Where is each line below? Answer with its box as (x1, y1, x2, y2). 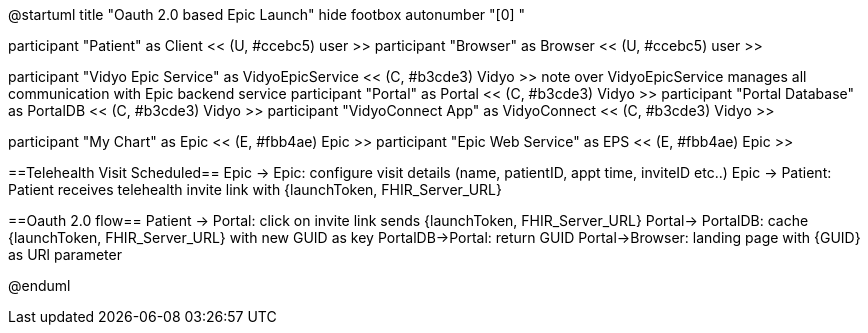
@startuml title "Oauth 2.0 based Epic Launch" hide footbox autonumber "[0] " (8, 6, 526, 23)
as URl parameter (8, 246, 122, 263)
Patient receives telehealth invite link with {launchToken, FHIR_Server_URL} (8, 181, 502, 198)
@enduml (8, 277, 71, 294)
